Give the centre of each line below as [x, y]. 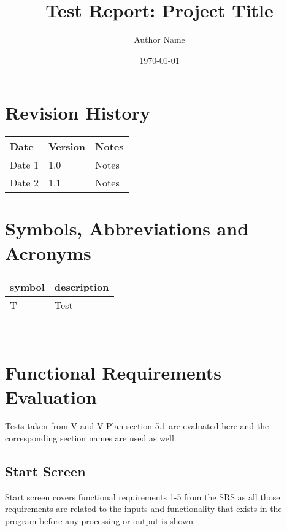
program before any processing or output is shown [99, 521]
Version [67, 147]
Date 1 [24, 165]
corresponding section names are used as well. [91, 438]
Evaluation [51, 396]
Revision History [78, 113]
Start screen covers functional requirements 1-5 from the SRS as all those [143, 496]
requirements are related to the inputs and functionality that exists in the [143, 509]
